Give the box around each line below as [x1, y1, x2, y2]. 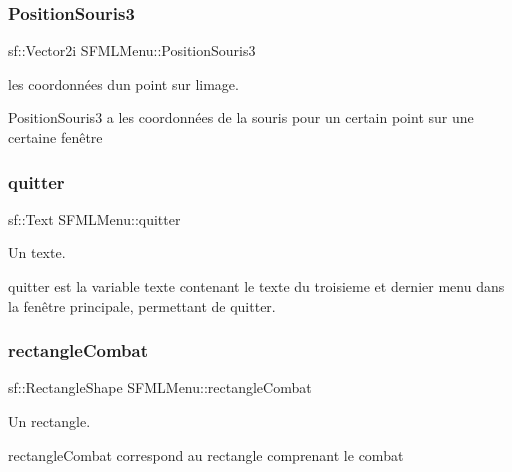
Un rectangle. [8, 411, 91, 431]
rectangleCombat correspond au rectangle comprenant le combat [8, 444, 404, 465]
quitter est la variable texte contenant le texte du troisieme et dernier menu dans [8, 276, 505, 296]
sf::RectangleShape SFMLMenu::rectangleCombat [8, 377, 312, 398]
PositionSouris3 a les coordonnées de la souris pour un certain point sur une [8, 107, 474, 128]
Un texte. [8, 242, 66, 263]
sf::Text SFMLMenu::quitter [8, 208, 181, 229]
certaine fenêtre [8, 127, 103, 147]
